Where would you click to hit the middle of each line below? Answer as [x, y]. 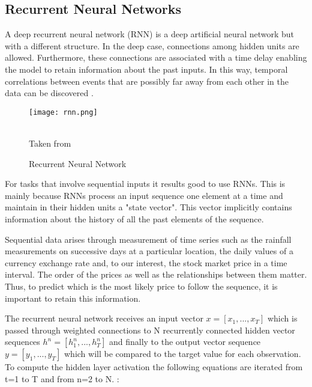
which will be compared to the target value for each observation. [182, 354]
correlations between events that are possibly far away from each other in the [147, 81]
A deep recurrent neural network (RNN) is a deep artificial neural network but [150, 34]
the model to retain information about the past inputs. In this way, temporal [146, 69]
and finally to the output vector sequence [185, 342]
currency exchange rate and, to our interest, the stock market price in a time [146, 262]
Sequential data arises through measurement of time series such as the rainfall [148, 239]
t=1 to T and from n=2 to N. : [62, 378]
